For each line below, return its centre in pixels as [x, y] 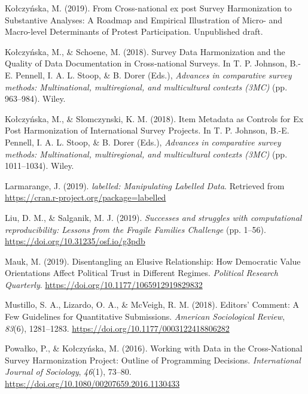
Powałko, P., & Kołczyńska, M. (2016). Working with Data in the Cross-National [154, 348]
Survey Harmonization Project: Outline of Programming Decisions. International [153, 360]
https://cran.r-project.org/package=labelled [86, 197]
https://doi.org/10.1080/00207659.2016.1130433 [92, 384]
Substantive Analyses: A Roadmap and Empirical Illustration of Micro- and [144, 19]
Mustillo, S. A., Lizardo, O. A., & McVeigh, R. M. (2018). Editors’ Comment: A [152, 304]
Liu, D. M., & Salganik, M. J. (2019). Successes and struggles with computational [153, 217]
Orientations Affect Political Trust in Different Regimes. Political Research [141, 273]
